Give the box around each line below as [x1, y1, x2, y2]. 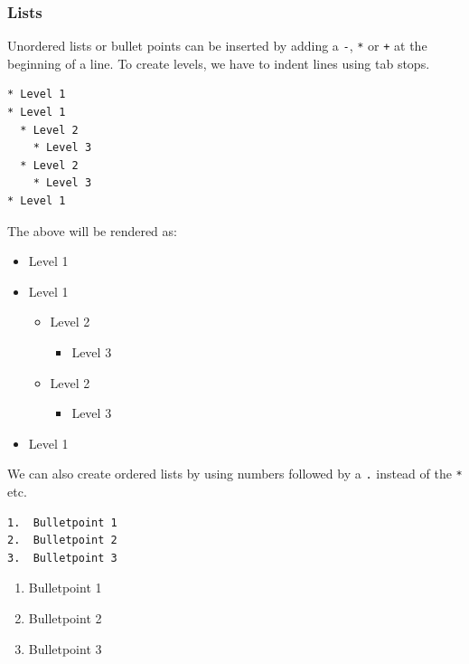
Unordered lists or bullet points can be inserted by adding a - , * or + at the [7, 36, 427, 55]
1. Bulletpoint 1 [7, 516, 117, 529]
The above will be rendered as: [7, 221, 177, 240]
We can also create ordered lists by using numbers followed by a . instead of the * [7, 464, 463, 483]
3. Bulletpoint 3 [7, 551, 117, 564]
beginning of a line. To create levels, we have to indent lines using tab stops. [7, 53, 430, 72]
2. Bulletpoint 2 [7, 534, 117, 547]
